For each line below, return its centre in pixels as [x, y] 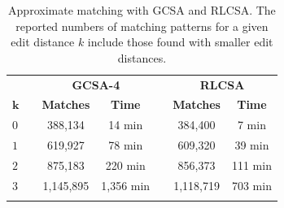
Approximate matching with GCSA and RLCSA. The [142, 10]
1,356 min [126, 185]
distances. [142, 57]
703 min [251, 185]
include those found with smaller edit [180, 42]
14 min [126, 125]
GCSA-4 [96, 84]
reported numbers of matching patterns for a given [142, 26]
